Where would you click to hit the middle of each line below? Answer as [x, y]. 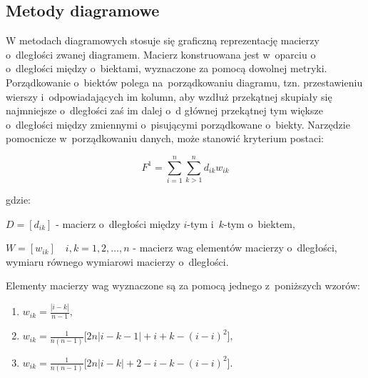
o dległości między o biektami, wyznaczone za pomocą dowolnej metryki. [167, 68]
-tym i [200, 223]
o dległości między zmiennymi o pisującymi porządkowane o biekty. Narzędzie [178, 124]
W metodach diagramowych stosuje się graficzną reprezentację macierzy [163, 40]
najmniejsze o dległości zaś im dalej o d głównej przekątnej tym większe [164, 110]
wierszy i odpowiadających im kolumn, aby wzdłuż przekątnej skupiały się [169, 96]
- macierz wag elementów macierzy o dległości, [235, 248]
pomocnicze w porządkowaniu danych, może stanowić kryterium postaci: [165, 138]
